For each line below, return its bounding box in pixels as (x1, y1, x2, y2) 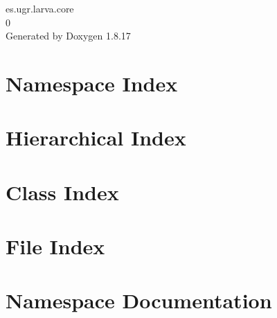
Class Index (6, 177, 119, 206)
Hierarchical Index (6, 123, 186, 152)
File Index (6, 232, 105, 260)
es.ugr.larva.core (6, 1, 74, 15)
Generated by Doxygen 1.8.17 (6, 28, 131, 43)
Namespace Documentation (6, 286, 272, 315)
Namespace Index (6, 69, 178, 97)
